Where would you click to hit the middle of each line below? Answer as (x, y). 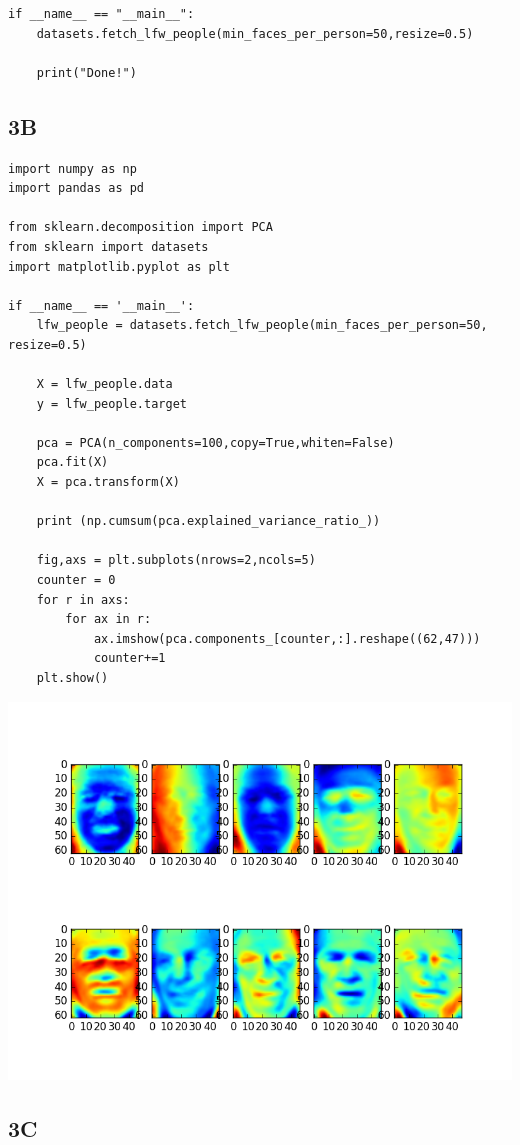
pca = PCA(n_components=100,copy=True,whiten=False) (215, 442)
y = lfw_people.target (111, 403)
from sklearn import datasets (108, 246)
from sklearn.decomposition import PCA (140, 227)
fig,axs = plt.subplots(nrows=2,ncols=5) (176, 560)
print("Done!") (86, 72)
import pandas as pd (76, 188)
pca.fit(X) (72, 462)
